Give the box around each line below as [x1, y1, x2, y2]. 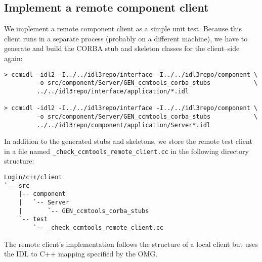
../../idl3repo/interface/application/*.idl [36, 87, 189, 95]
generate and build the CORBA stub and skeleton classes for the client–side [4, 43, 240, 54]
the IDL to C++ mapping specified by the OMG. [4, 248, 158, 259]
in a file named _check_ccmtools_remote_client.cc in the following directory [4, 145, 249, 156]
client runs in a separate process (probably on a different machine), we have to [4, 33, 248, 43]
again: [4, 53, 23, 63]
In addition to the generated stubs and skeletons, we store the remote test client [4, 136, 252, 146]
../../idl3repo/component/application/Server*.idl [36, 121, 211, 129]
